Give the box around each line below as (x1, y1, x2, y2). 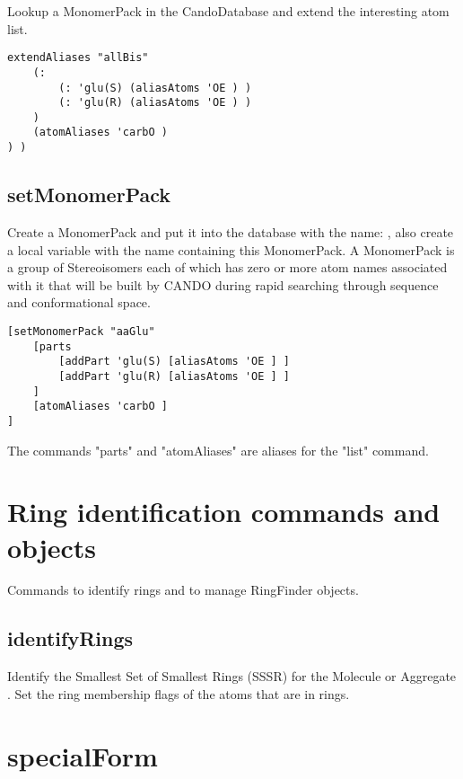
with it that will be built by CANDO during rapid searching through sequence (7, 275, 439, 294)
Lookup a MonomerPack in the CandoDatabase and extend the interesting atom (7, 2, 450, 20)
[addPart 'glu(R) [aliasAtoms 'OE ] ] (58, 369, 290, 383)
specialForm (7, 737, 158, 774)
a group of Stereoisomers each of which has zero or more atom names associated (7, 258, 448, 277)
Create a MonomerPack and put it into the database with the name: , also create (7, 222, 454, 241)
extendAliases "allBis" (7, 51, 149, 65)
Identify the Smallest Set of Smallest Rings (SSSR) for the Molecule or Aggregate (7, 667, 457, 686)
